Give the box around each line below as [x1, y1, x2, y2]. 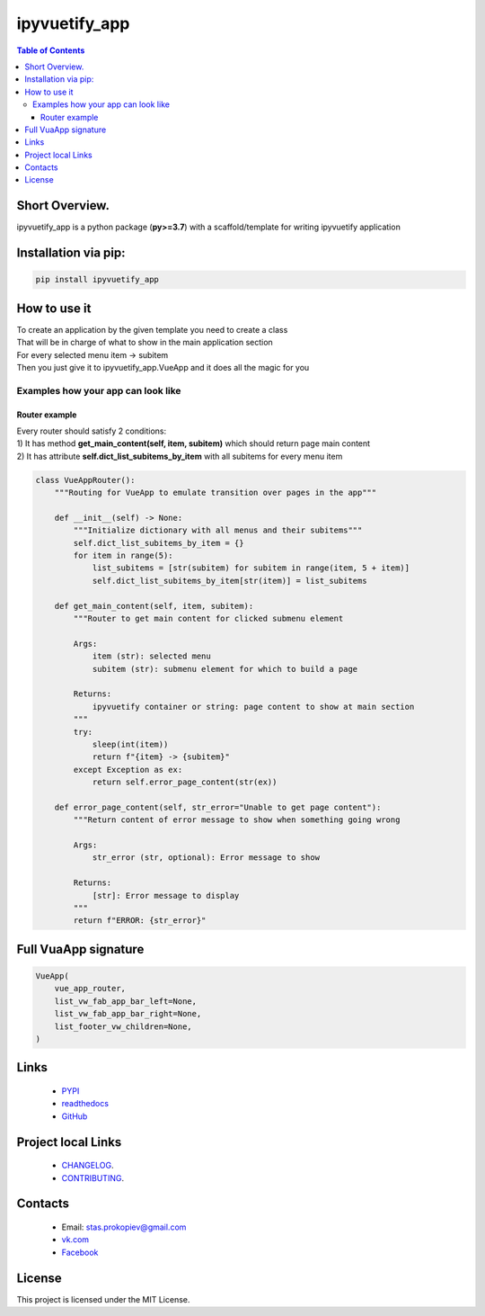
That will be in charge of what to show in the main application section [16, 337, 273, 348]
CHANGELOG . [61, 1160, 114, 1171]
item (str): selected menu [92, 651, 211, 661]
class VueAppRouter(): [35, 475, 136, 485]
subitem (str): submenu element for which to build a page [92, 664, 358, 674]
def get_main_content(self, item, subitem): [54, 601, 254, 611]
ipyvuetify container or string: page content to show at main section [92, 702, 415, 712]
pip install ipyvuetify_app [35, 274, 159, 285]
